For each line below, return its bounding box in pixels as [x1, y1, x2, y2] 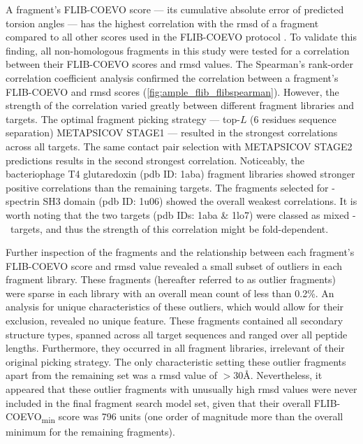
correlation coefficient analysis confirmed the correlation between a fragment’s [6, 70, 339, 85]
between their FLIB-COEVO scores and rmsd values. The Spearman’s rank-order [6, 57, 354, 71]
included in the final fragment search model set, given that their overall [6, 395, 311, 410]
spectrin [6, 194, 40, 208]
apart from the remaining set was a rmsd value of [6, 368, 217, 382]
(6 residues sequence [250, 111, 336, 126]
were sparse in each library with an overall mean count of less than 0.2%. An [6, 285, 334, 300]
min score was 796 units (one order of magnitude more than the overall [41, 409, 343, 426]
